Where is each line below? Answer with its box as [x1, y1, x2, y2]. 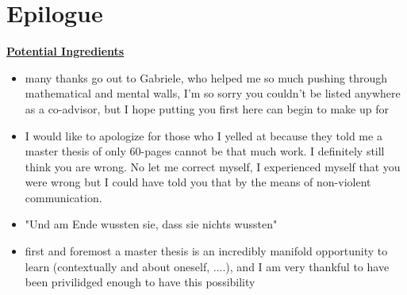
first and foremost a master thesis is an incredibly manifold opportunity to [25, 243, 388, 259]
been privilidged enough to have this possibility [25, 274, 255, 290]
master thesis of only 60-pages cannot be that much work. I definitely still [25, 143, 385, 159]
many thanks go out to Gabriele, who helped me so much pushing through [25, 69, 387, 86]
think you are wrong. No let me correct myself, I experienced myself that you [25, 158, 401, 174]
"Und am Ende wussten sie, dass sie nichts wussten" [25, 216, 278, 232]
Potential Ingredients [6, 43, 125, 59]
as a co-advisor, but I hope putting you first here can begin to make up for [25, 100, 389, 117]
